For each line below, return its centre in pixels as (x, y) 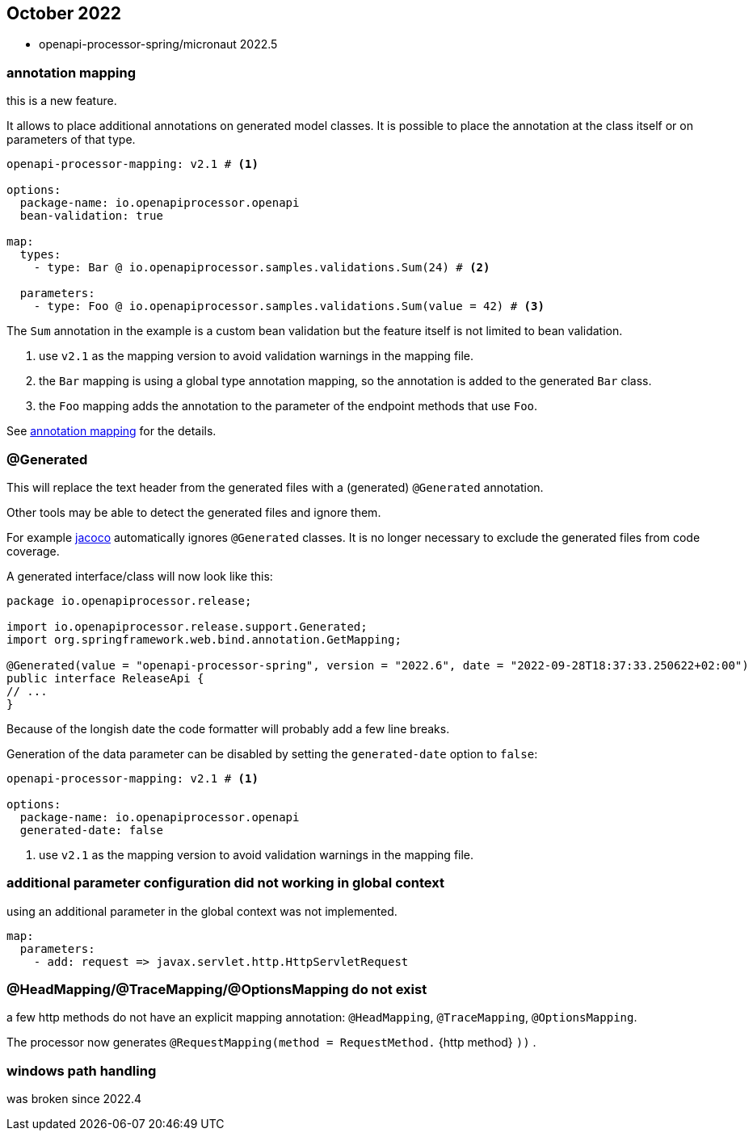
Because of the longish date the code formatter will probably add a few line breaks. (228, 728)
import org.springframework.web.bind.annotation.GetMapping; (204, 639)
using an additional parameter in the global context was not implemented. (202, 911)
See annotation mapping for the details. (111, 431)
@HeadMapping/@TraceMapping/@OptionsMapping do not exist (217, 990)
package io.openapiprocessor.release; (129, 600)
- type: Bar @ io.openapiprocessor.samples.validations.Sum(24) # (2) (262, 268)
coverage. (33, 551)
